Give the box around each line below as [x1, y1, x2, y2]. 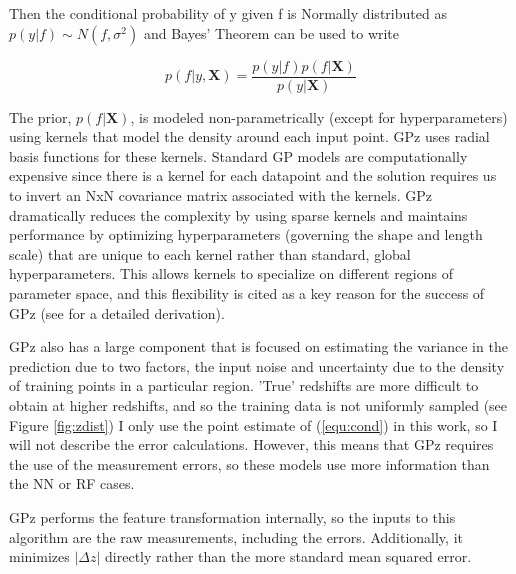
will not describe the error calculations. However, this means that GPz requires [9, 434, 494, 455]
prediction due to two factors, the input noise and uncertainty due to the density [9, 355, 505, 376]
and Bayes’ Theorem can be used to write [143, 22, 400, 43]
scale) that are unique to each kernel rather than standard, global [9, 243, 411, 264]
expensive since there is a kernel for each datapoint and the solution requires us [9, 165, 497, 186]
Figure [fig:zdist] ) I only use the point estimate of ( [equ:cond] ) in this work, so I [9, 414, 498, 435]
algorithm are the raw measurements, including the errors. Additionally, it [9, 526, 463, 547]
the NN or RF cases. [9, 473, 135, 494]
